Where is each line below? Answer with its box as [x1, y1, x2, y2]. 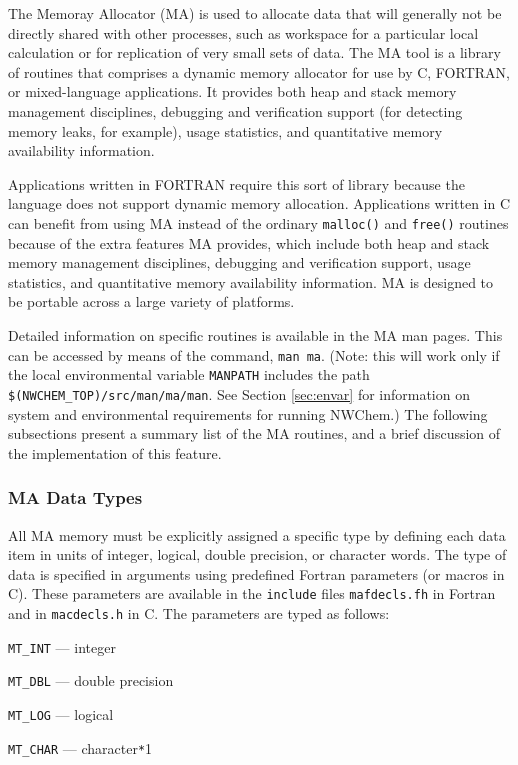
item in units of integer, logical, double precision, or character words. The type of [8, 544, 507, 565]
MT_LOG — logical [8, 703, 114, 724]
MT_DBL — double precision [8, 670, 174, 691]
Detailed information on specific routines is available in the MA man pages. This [8, 324, 503, 345]
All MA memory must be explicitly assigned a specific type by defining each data [8, 524, 506, 545]
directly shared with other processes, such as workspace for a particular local [8, 22, 479, 43]
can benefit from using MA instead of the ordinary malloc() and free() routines [8, 212, 509, 233]
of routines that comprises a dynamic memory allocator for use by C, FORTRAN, [8, 61, 510, 82]
